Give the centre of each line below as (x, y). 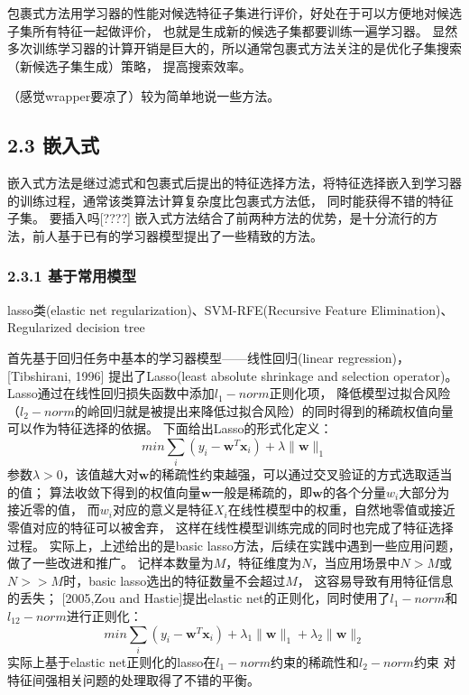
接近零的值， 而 (54, 510)
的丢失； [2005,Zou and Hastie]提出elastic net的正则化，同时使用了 (199, 598)
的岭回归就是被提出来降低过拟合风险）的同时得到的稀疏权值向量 (264, 410)
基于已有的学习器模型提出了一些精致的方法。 (190, 235)
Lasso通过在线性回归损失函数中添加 (111, 393)
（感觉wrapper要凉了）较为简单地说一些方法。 (144, 96)
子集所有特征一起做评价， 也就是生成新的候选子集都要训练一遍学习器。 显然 (233, 30)
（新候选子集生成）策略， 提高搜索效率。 (129, 65)
